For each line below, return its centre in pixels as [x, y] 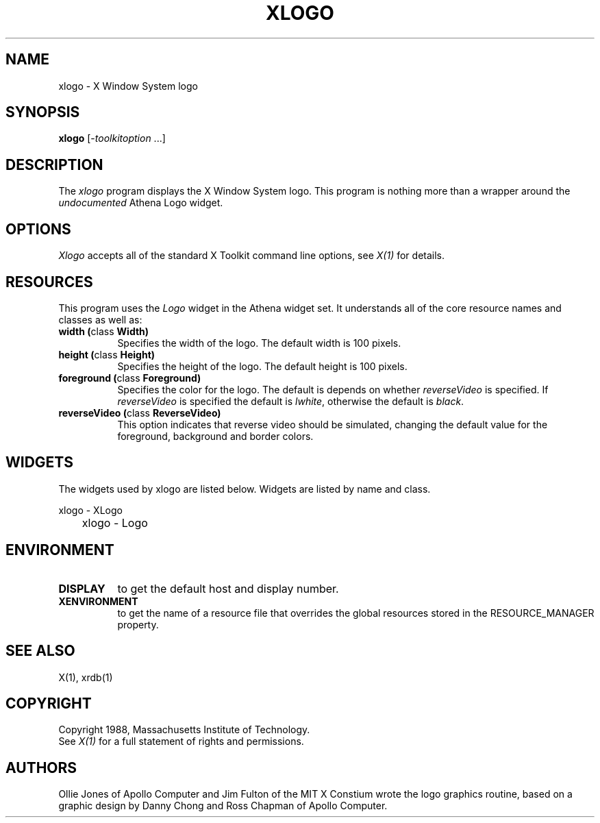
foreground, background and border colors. [215, 436]
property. [138, 624]
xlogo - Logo [115, 523]
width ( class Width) [104, 331]
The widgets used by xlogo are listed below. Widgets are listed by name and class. [245, 489]
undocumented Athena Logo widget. [141, 203]
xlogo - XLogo [90, 510]
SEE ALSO [40, 651]
